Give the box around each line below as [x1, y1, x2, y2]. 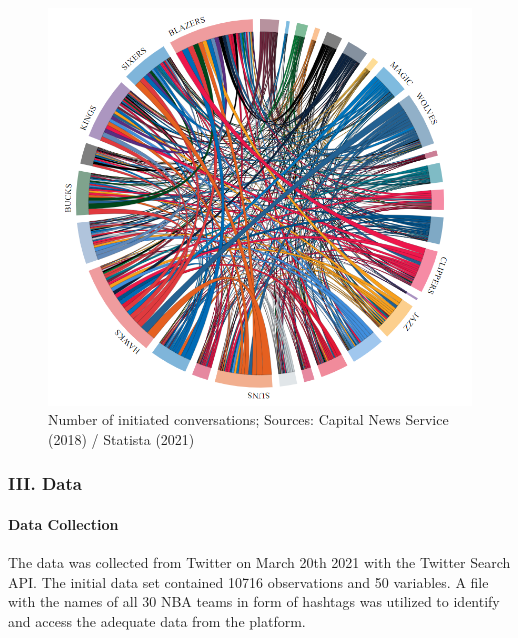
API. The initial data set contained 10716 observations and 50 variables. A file [8, 571, 489, 592]
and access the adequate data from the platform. [8, 610, 306, 631]
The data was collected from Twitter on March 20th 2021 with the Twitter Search [8, 552, 511, 573]
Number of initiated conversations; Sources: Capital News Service [48, 409, 449, 430]
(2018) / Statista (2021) [48, 428, 195, 449]
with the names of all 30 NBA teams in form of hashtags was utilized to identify [8, 591, 500, 612]
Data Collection [8, 513, 119, 534]
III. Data [8, 471, 82, 496]
